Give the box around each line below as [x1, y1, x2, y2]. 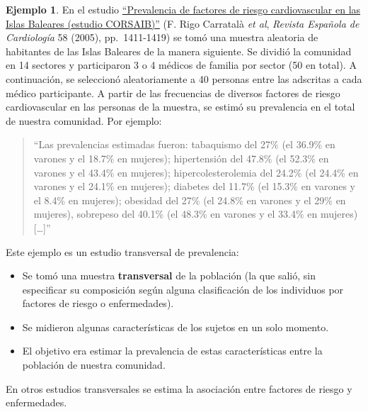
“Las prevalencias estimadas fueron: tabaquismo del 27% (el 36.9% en [33, 137, 335, 152]
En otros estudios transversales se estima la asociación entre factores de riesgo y [6, 381, 352, 396]
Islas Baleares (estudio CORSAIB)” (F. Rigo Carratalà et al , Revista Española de [6, 16, 360, 30]
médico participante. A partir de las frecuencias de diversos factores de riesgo [6, 85, 340, 100]
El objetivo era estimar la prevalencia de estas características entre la [22, 343, 323, 358]
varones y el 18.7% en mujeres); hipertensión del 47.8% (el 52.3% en [33, 150, 329, 165]
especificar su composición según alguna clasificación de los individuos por [22, 282, 344, 296]
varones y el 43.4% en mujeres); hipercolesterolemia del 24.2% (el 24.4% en [33, 165, 359, 179]
